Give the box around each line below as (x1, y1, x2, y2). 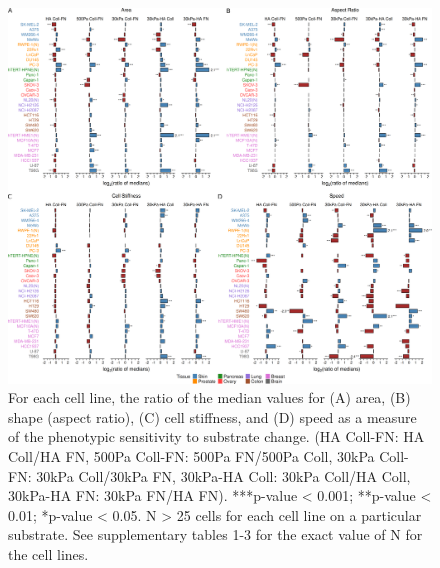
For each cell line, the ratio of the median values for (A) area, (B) (8, 387, 411, 408)
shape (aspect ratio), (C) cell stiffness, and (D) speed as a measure (8, 406, 417, 427)
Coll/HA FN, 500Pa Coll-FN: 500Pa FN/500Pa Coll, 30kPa (8, 445, 375, 466)
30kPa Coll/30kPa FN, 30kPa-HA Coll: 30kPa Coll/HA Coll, (36, 465, 411, 486)
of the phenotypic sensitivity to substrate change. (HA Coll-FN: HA (8, 426, 425, 447)
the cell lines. (8, 543, 89, 564)
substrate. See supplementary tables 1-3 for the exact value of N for (8, 524, 423, 545)
